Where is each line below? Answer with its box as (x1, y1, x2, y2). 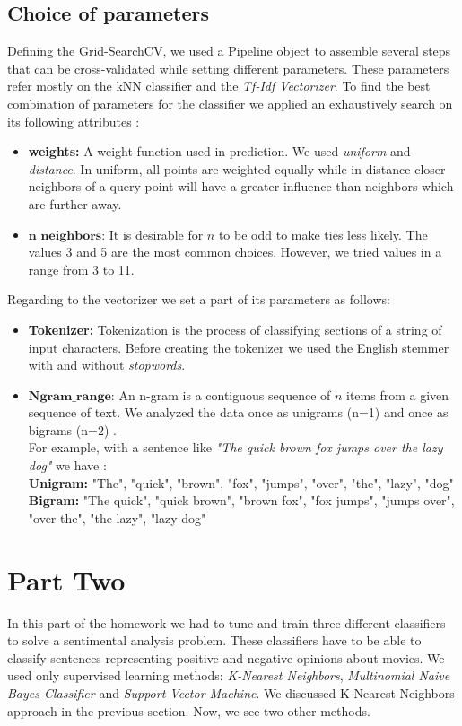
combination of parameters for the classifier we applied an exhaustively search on (7, 93, 453, 112)
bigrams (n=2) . (28, 420, 117, 439)
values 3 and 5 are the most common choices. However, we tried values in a (28, 242, 442, 261)
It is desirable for (109, 224, 204, 243)
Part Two (7, 561, 126, 598)
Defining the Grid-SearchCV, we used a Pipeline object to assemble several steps (7, 41, 451, 60)
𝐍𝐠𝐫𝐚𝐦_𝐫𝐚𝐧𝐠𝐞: (28, 389, 115, 403)
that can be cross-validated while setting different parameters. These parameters (7, 58, 449, 77)
